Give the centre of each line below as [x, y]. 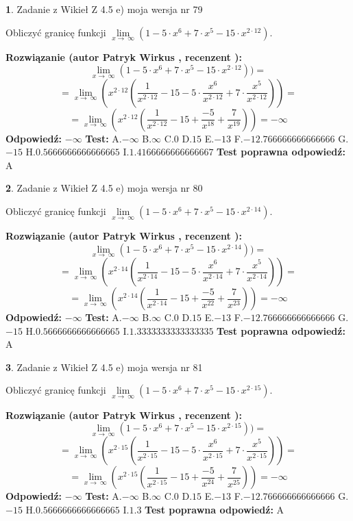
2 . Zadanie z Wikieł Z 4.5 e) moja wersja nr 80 [104, 188]
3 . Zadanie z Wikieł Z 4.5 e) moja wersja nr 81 [104, 367]
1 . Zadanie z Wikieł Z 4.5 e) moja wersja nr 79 [104, 9]
